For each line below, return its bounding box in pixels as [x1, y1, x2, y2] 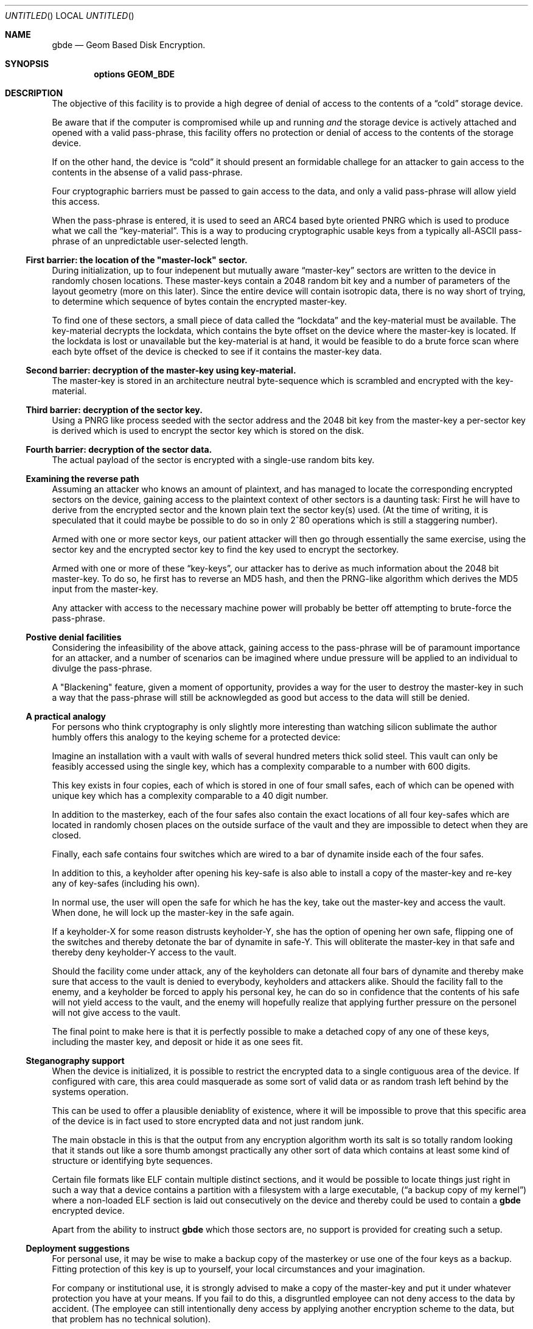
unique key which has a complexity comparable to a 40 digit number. [52, 790, 329, 801]
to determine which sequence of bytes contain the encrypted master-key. [52, 296, 347, 307]
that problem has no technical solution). [52, 1314, 211, 1324]
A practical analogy [26, 711, 106, 721]
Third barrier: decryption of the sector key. [26, 405, 203, 415]
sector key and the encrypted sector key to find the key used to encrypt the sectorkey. [52, 544, 399, 555]
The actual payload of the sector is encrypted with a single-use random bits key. [52, 455, 375, 465]
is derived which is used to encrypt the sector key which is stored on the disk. [52, 425, 364, 436]
